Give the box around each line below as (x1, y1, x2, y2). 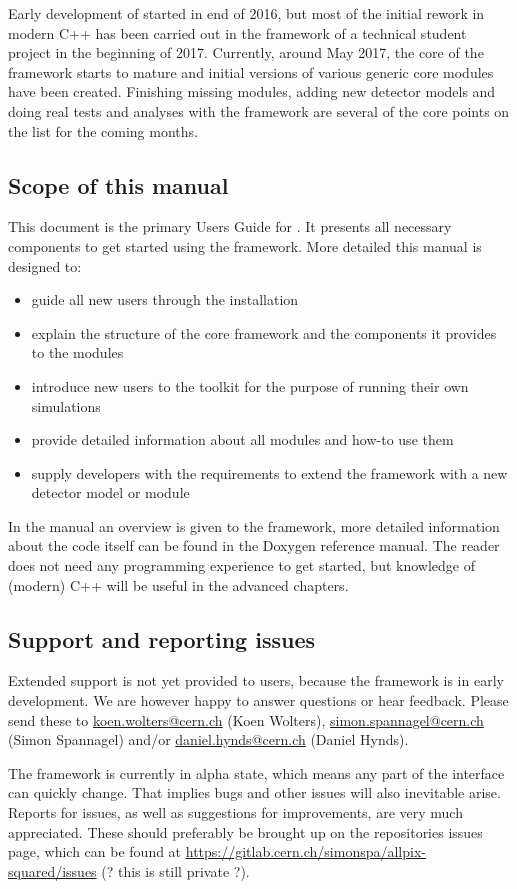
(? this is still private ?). (101, 860, 250, 881)
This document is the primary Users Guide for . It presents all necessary (8, 216, 452, 237)
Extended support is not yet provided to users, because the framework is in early (8, 670, 504, 691)
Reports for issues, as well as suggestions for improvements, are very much (8, 802, 463, 823)
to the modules (31, 342, 124, 363)
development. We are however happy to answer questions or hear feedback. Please (8, 690, 509, 711)
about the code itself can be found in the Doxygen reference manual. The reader (8, 535, 500, 556)
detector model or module (31, 482, 190, 503)
